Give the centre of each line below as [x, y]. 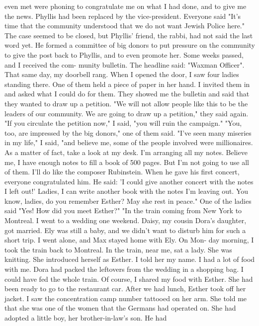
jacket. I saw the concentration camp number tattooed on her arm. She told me [126, 298]
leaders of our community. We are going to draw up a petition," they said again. [127, 113]
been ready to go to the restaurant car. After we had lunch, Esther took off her [125, 288]
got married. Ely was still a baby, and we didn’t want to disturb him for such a [125, 230]
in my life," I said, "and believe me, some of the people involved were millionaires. [129, 142]
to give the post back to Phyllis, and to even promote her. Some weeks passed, [124, 54]
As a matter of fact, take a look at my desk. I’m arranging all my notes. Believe [126, 152]
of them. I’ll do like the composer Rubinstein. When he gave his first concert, [122, 172]
